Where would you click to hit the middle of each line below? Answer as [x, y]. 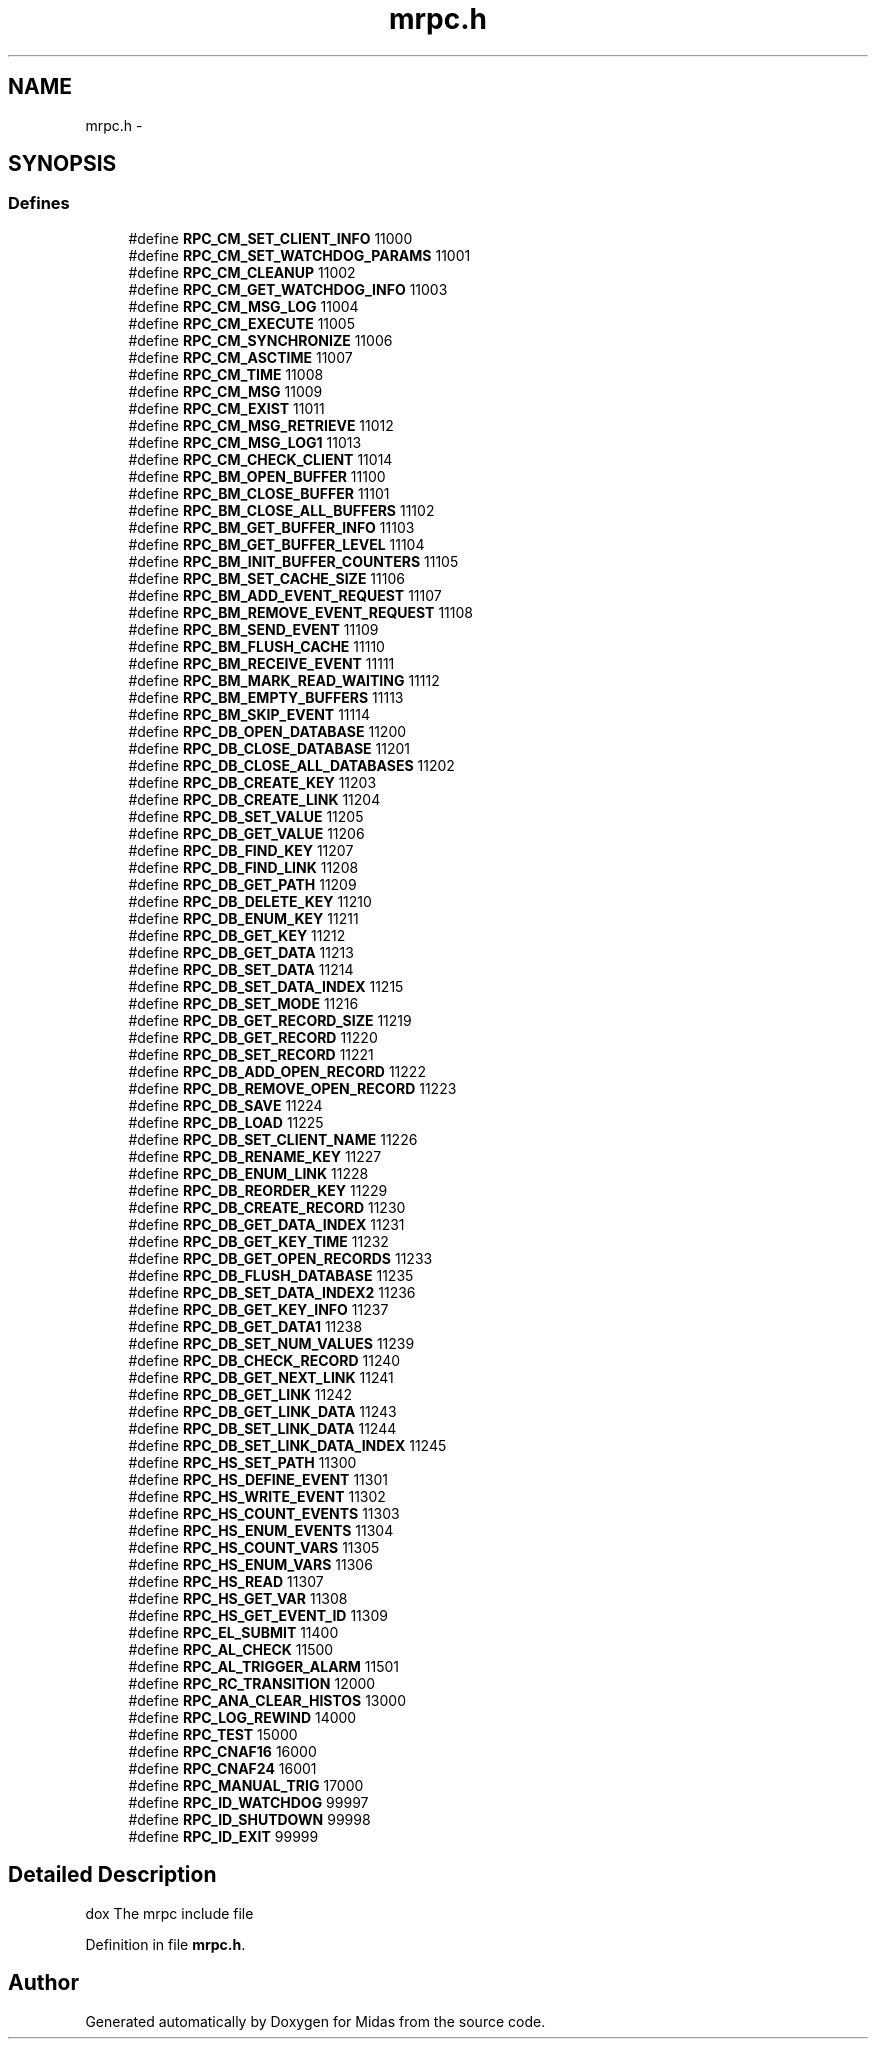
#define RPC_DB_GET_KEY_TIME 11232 [258, 1241]
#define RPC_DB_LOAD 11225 [226, 1122]
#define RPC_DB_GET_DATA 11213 [241, 952]
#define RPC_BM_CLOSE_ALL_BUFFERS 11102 [281, 510]
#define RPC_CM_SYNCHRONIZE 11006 [260, 340]
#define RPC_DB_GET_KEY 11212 [237, 935]
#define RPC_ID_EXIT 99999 [223, 1836]
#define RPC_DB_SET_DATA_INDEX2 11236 [272, 1292]
